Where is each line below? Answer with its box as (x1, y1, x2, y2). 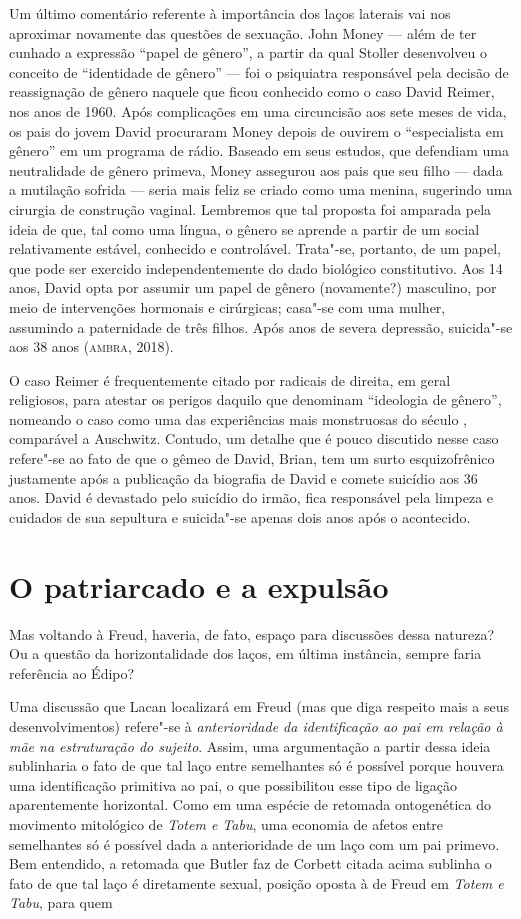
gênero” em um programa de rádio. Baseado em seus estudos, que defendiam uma (9, 140, 510, 161)
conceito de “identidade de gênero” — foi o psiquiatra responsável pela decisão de (9, 61, 509, 82)
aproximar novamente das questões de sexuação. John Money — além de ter (9, 22, 477, 43)
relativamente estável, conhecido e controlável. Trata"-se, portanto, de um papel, (9, 238, 502, 259)
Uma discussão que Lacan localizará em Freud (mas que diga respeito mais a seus (9, 696, 509, 717)
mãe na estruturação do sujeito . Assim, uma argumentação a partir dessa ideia (9, 735, 491, 756)
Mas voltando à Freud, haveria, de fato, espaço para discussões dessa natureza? (9, 623, 495, 644)
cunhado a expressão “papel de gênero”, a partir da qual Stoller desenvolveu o (9, 42, 487, 63)
